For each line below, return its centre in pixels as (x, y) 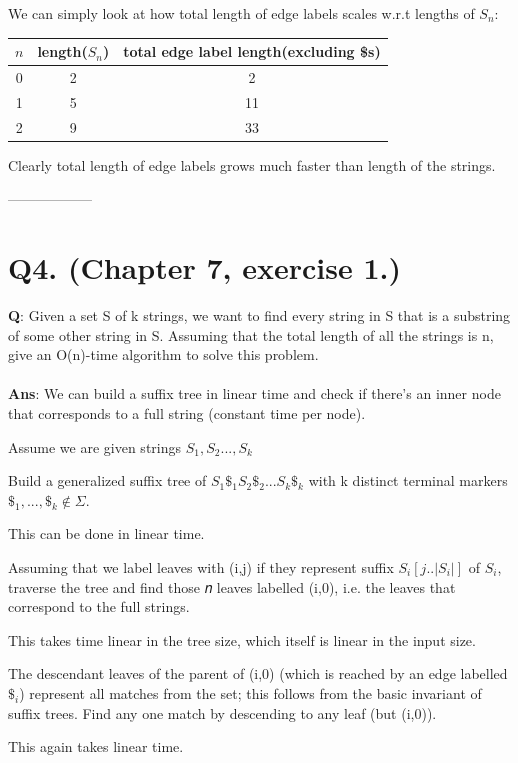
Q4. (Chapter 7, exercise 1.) (204, 267)
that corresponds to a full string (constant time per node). (187, 413)
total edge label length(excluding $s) (252, 51)
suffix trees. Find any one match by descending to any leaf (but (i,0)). (222, 712)
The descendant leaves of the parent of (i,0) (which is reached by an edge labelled (258, 673)
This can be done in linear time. (106, 533)
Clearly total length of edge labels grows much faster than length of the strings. (252, 164)
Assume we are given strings (95, 446)
